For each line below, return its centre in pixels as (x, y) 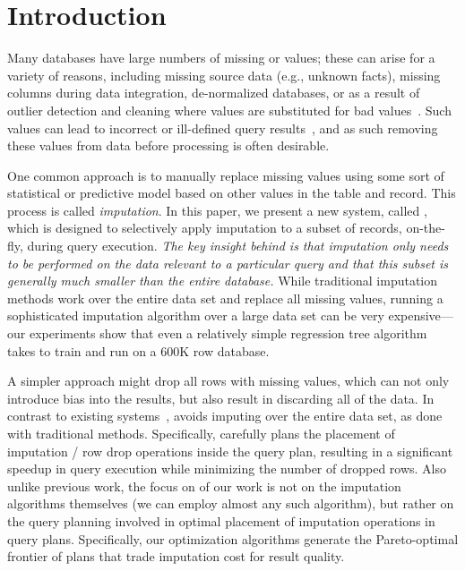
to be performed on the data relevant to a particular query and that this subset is (228, 263)
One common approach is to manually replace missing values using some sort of (226, 175)
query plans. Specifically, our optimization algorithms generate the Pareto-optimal (233, 538)
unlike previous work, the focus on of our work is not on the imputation (204, 486)
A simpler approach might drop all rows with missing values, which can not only (228, 381)
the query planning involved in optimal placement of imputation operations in (221, 520)
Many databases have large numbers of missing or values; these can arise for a (221, 58)
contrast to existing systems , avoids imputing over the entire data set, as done (225, 416)
